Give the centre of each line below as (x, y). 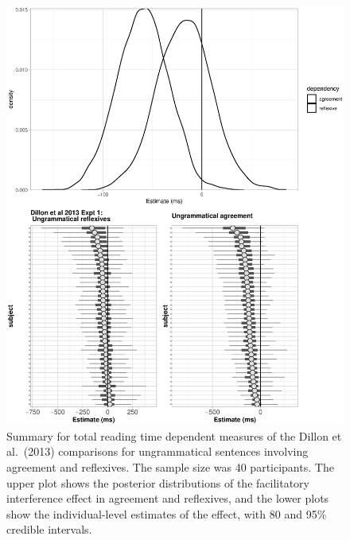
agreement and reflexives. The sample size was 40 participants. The (170, 467)
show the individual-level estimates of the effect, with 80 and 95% (167, 513)
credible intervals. (49, 529)
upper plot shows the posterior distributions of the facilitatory (158, 482)
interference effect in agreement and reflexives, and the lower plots (168, 498)
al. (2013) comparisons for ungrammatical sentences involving (157, 451)
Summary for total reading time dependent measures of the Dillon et (174, 435)
